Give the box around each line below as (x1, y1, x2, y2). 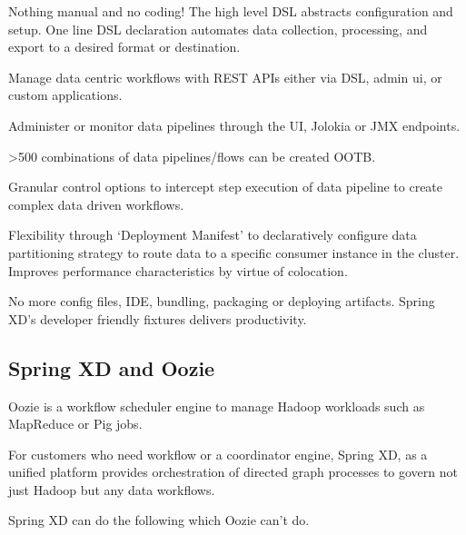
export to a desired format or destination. (8, 37, 241, 56)
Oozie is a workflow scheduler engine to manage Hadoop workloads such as (8, 396, 425, 415)
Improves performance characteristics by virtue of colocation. (8, 261, 348, 280)
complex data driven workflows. (8, 194, 184, 213)
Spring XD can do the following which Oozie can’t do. (8, 510, 310, 530)
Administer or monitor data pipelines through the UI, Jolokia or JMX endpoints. (8, 115, 461, 134)
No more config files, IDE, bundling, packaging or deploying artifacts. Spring (8, 292, 435, 311)
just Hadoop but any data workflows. (8, 480, 215, 499)
